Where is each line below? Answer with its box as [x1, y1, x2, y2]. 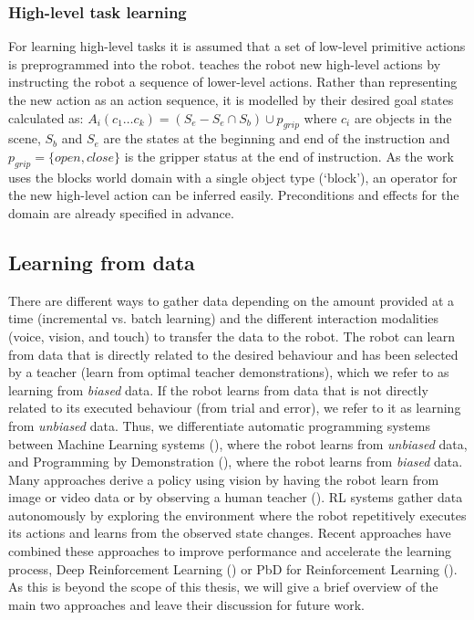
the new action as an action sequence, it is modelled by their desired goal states [8, 90, 454, 109]
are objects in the [354, 108, 452, 127]
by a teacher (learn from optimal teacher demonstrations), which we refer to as [8, 363, 449, 382]
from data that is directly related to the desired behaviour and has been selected [8, 344, 459, 363]
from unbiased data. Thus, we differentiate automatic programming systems [8, 415, 430, 435]
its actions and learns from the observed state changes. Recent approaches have [8, 523, 451, 542]
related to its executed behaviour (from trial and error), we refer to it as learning [8, 398, 461, 417]
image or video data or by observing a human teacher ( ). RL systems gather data [8, 488, 463, 507]
